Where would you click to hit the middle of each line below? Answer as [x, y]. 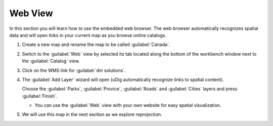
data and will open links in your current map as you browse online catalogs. [88, 35]
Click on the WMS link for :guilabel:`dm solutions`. [74, 70]
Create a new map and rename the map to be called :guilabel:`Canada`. [96, 45]
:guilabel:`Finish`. [40, 96]
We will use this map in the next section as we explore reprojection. [92, 114]
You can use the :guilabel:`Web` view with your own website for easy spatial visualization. [128, 105]
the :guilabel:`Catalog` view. [51, 61]
